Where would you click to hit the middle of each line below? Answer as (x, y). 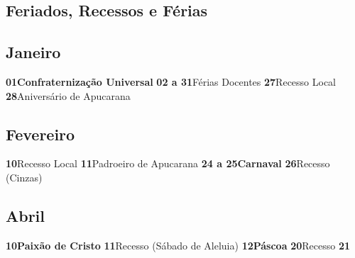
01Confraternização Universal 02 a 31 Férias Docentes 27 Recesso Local (171, 81)
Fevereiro (40, 134)
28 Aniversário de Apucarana (68, 95)
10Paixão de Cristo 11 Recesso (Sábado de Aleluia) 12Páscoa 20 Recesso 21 (178, 245)
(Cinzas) (24, 177)
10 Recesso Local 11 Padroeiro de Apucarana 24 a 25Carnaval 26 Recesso (168, 163)
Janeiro (33, 52)
